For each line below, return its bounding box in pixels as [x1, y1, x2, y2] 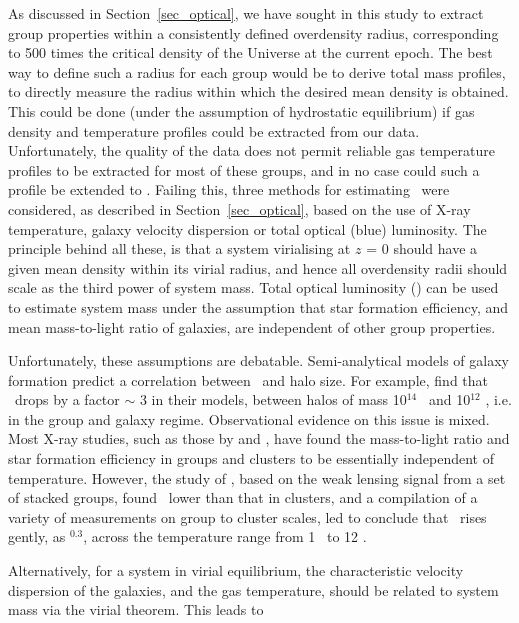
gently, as [8, 526, 66, 547]
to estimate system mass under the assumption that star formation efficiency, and [8, 296, 509, 317]
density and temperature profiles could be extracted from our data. [8, 120, 420, 141]
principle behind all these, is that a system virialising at [8, 238, 351, 259]
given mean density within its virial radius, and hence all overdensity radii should [8, 257, 508, 278]
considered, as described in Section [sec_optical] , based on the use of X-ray [8, 198, 471, 219]
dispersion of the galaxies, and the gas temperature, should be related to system [8, 579, 499, 600]
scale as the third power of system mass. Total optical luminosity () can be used [8, 277, 499, 298]
